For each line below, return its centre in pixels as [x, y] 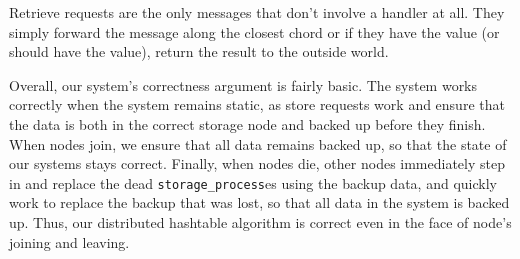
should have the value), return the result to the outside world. [199, 51]
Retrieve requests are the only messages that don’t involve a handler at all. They [257, 12]
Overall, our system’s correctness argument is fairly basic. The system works [243, 84]
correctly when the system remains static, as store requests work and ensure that [257, 104]
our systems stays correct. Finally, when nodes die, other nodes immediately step [257, 163]
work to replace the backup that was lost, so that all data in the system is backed [259, 202]
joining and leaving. [69, 241]
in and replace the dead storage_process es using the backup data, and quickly [253, 182]
